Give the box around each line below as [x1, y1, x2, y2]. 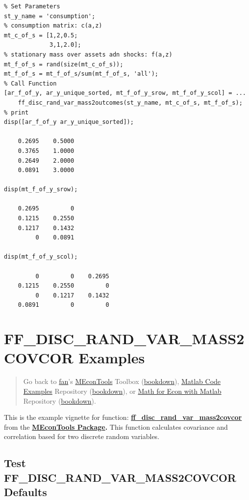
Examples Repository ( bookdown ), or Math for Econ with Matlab [23, 385, 222, 396]
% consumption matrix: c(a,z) [4, 22, 102, 29]
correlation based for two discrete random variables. [4, 431, 160, 441]
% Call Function [4, 80, 57, 87]
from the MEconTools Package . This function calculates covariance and [4, 421, 228, 432]
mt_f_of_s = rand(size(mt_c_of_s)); [4, 60, 124, 68]
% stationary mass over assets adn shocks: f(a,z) [4, 51, 173, 58]
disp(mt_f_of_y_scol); [4, 253, 78, 261]
